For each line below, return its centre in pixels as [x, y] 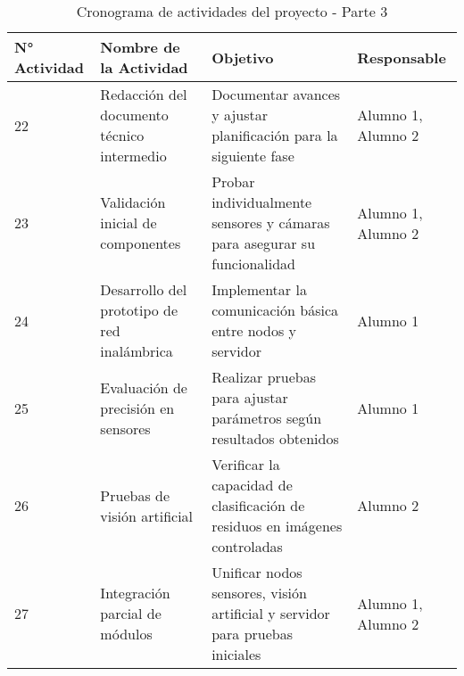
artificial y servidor [271, 613]
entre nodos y [254, 330]
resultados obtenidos [275, 438]
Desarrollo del [144, 289]
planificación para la [275, 135]
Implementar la [259, 289]
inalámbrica [137, 351]
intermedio [133, 156]
